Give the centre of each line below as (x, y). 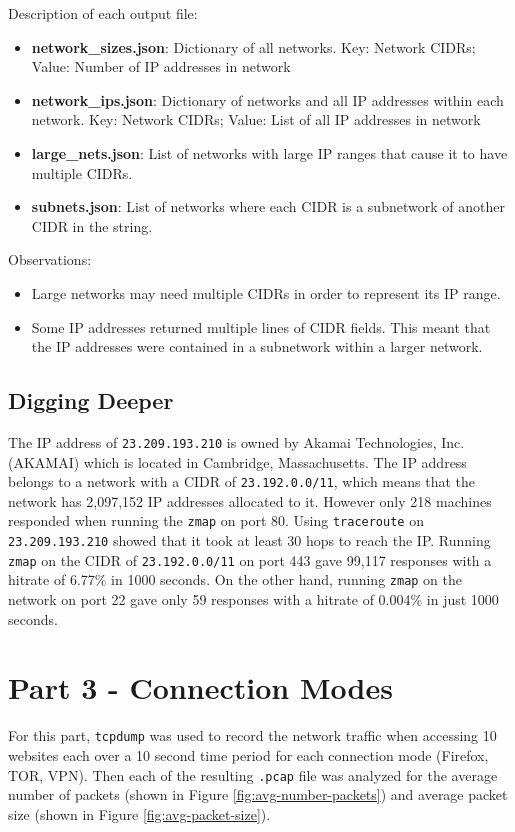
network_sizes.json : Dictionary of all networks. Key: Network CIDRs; (253, 46)
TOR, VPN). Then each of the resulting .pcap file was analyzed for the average (253, 774)
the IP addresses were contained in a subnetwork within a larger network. (257, 346)
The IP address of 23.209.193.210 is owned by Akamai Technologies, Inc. (236, 441)
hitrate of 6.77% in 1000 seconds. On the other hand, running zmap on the (235, 579)
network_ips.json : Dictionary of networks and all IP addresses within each (267, 99)
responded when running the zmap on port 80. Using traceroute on (216, 520)
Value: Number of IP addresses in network (161, 66)
